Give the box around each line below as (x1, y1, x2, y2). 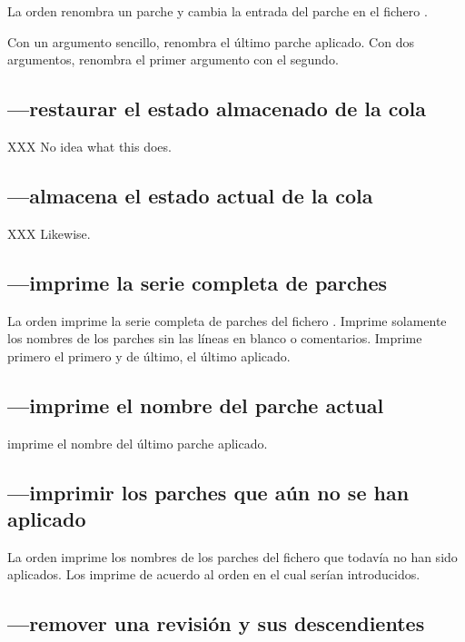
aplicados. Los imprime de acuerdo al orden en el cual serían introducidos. (7, 565, 420, 584)
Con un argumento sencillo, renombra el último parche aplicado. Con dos (7, 32, 414, 51)
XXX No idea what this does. (7, 136, 172, 155)
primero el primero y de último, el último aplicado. (7, 346, 291, 365)
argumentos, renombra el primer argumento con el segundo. (7, 50, 339, 69)
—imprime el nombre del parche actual (7, 390, 384, 419)
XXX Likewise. (7, 223, 91, 242)
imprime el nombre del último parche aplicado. (7, 433, 268, 452)
